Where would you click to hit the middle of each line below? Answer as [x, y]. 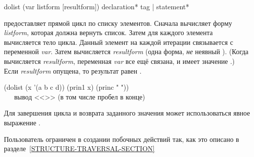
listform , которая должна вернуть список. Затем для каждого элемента [108, 32]
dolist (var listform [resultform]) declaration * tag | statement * [97, 6]
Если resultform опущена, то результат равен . [73, 70]
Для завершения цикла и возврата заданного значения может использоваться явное [127, 113]
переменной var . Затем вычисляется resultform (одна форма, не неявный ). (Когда [126, 51]
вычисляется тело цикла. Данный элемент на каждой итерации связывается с [119, 42]
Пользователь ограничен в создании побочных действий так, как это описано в [122, 139]
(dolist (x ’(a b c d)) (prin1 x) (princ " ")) [66, 87]
